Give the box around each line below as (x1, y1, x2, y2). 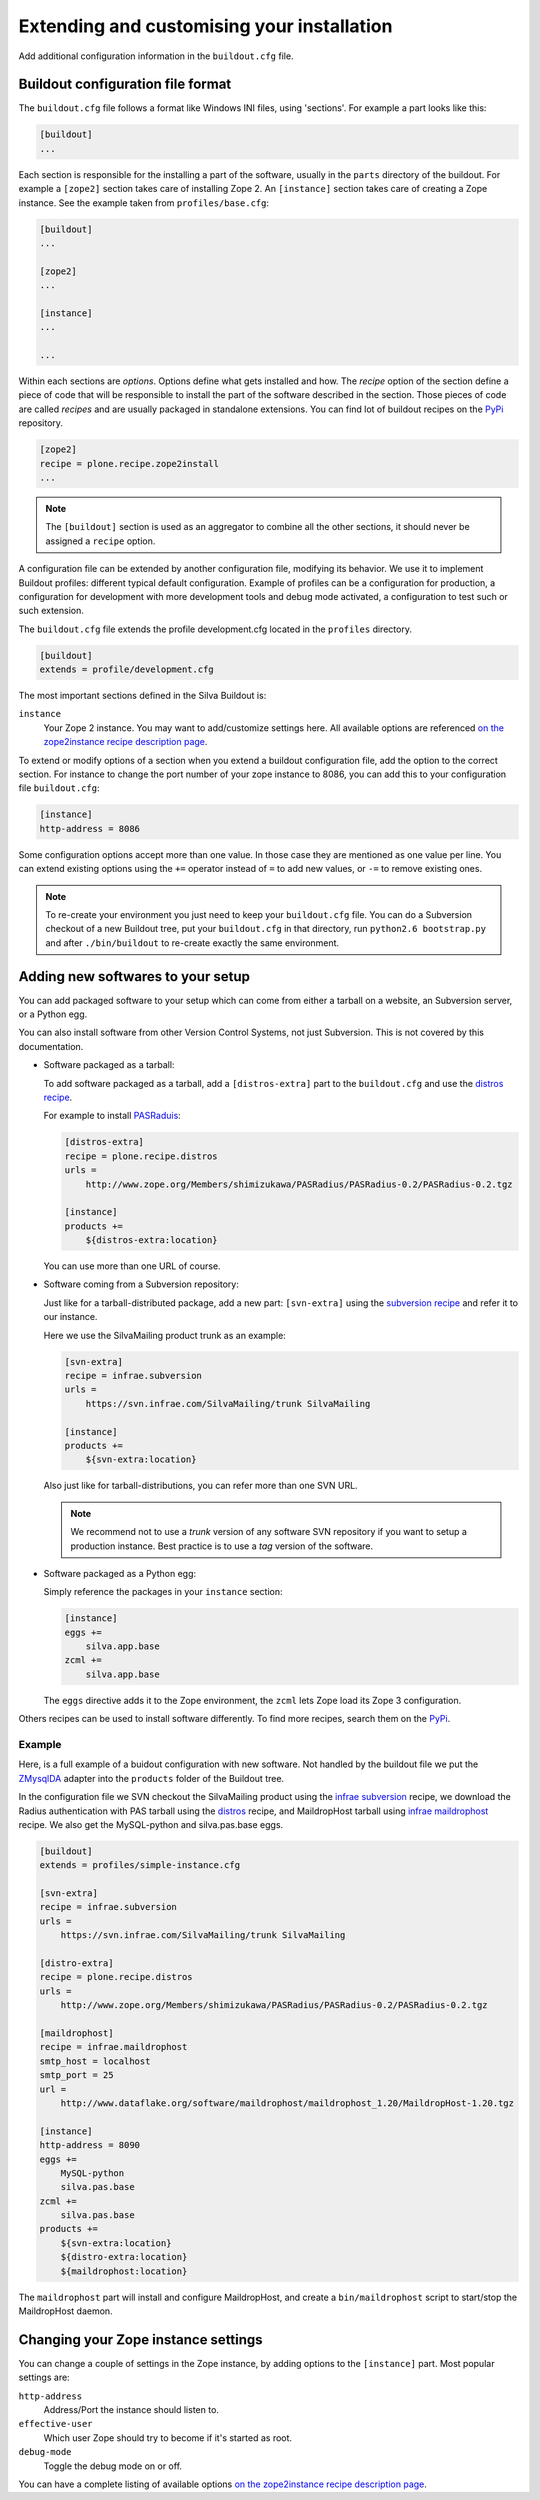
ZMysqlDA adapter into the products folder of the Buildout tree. (18, 1772, 285, 1784)
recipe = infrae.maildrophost (39, 2041, 188, 2053)
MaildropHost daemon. (18, 2305, 114, 2317)
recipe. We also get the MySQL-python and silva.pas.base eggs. (18, 1818, 284, 1830)
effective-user (18, 2418, 94, 2430)
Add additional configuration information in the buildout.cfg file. (18, 50, 294, 62)
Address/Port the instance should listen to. (43, 2404, 220, 2416)
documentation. (18, 1040, 84, 1052)
